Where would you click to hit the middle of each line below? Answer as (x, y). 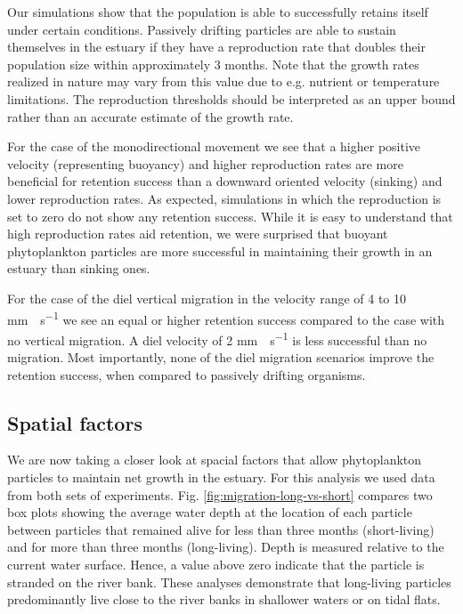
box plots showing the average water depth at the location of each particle (210, 512)
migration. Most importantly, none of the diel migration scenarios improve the (221, 357)
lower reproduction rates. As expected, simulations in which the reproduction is (224, 198)
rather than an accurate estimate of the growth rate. (150, 116)
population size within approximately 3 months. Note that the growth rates (213, 64)
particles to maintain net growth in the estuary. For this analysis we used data (221, 477)
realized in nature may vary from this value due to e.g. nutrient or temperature (223, 81)
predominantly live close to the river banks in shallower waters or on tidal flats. (224, 599)
